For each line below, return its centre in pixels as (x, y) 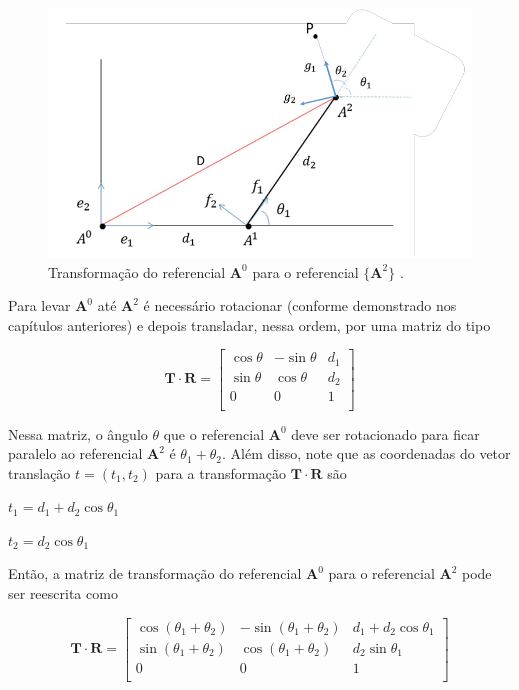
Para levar (39, 305)
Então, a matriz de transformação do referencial (155, 573)
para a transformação (221, 472)
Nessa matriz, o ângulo (78, 433)
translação (39, 472)
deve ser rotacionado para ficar (385, 433)
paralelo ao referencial (75, 453)
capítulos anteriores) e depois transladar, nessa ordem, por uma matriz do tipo (249, 324)
